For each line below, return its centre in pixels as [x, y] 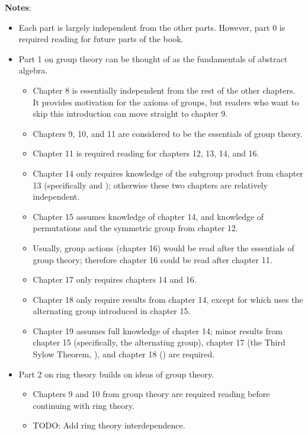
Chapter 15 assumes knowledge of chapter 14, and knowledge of [148, 216]
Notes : [18, 7]
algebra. [33, 70]
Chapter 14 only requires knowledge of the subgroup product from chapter [168, 173]
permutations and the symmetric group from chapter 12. [135, 228]
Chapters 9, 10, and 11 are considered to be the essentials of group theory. [168, 133]
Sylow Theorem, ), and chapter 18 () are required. [124, 354]
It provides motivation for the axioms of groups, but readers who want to [166, 102]
